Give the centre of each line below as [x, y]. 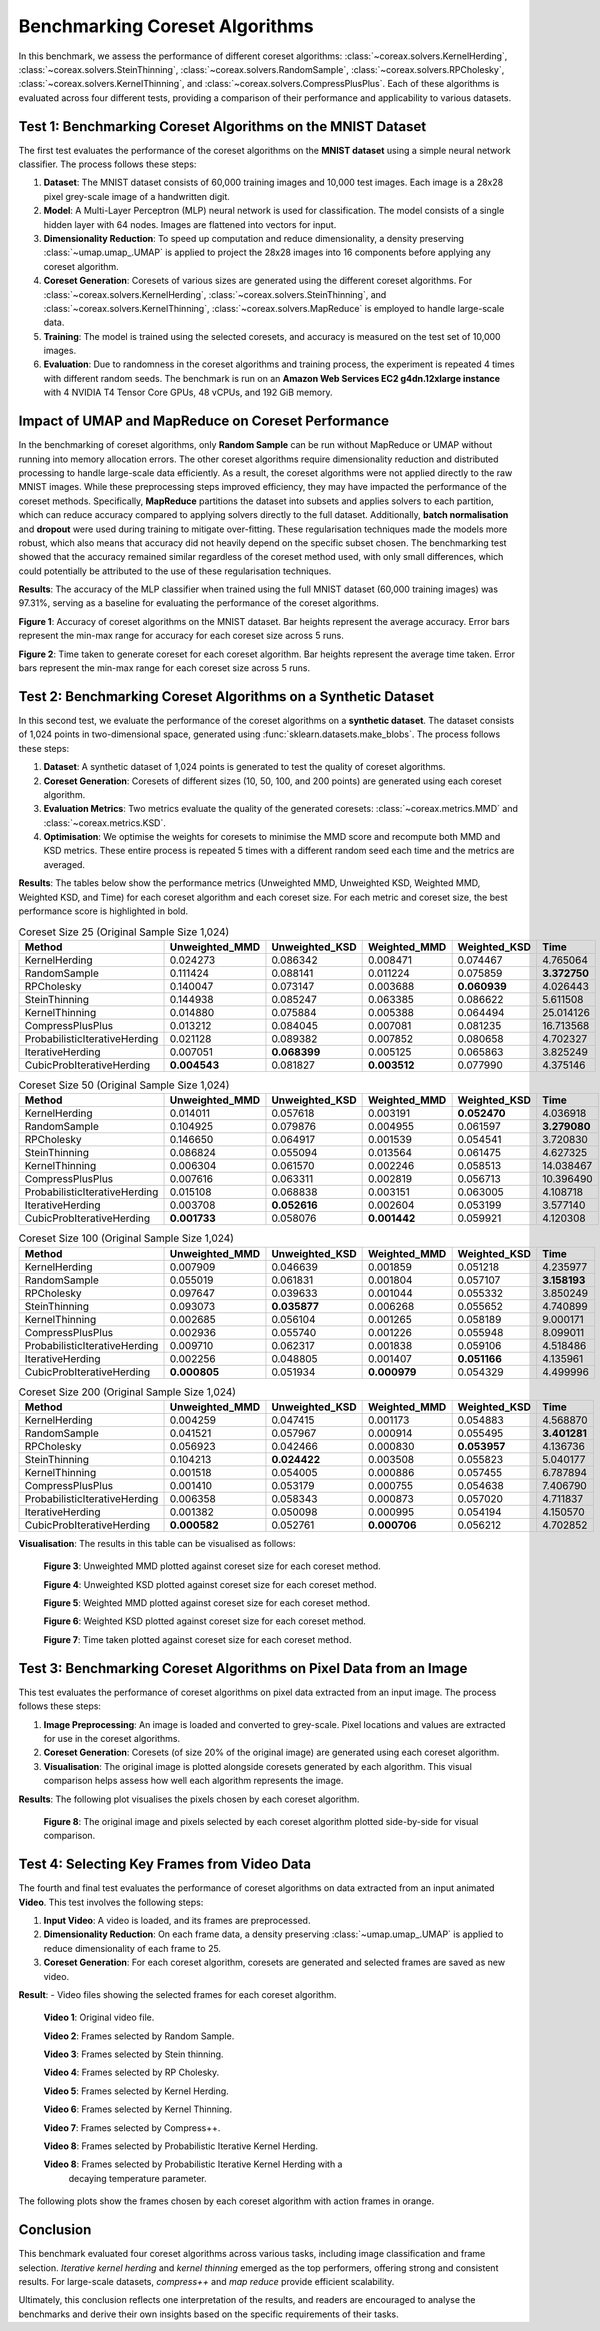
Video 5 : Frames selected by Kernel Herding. [136, 2091]
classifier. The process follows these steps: [107, 164]
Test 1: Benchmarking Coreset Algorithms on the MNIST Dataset [222, 126]
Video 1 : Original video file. [99, 2017]
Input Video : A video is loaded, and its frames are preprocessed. [177, 1920]
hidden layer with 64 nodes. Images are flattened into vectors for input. [190, 224]
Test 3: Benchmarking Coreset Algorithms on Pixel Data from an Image [243, 1668]
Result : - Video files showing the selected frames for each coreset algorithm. [177, 1994]
